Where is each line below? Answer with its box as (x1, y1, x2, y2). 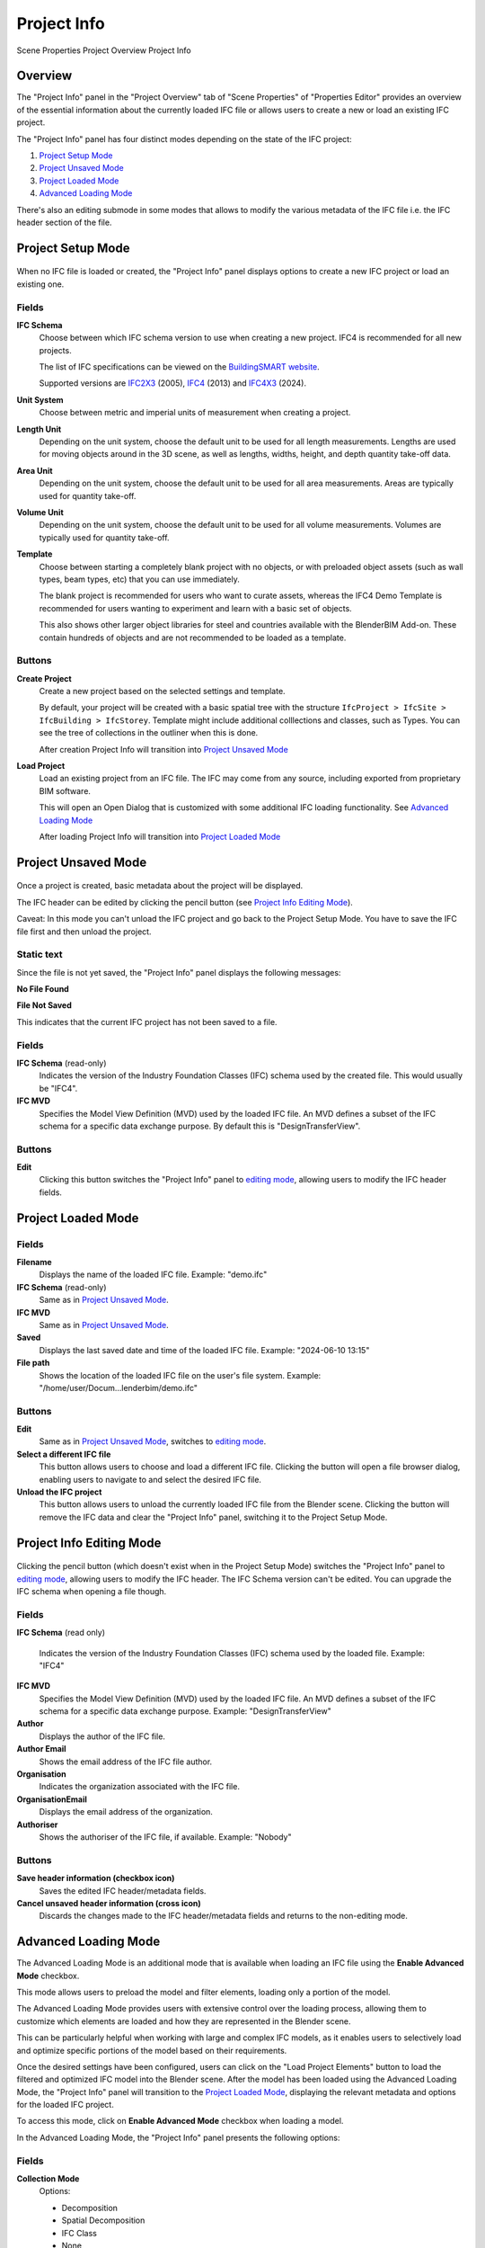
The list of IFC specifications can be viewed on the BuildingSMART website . (39, 361, 321, 372)
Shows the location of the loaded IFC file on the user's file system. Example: (39, 1369, 322, 1380)
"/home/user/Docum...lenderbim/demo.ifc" (39, 1382, 198, 1393)
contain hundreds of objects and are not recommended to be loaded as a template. (39, 632, 347, 643)
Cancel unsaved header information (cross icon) (16, 1897, 201, 1908)
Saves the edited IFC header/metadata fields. (39, 1885, 207, 1896)
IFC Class (61, 2227, 98, 2238)
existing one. (16, 279, 65, 290)
